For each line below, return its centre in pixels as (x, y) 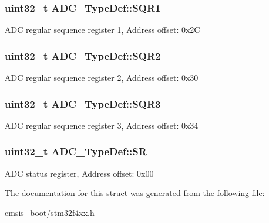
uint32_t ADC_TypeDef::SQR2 (83, 55)
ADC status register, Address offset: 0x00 (79, 173)
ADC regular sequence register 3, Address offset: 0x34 (102, 125)
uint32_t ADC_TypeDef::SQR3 (83, 103)
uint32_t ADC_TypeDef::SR (76, 151)
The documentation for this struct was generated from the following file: (135, 193)
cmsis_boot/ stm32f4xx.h (50, 212)
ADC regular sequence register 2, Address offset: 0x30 (102, 78)
